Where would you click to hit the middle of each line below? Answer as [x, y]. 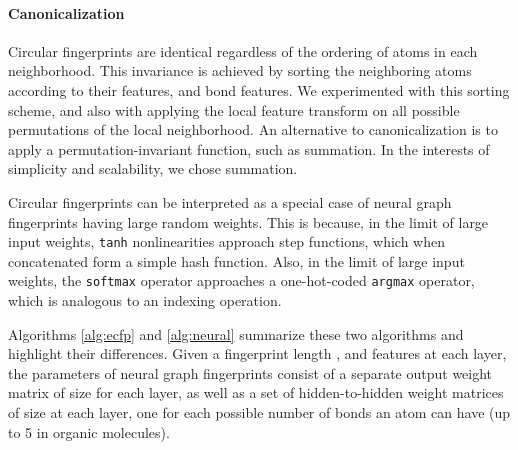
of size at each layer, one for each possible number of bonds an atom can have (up [259, 412]
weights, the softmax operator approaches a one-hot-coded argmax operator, [241, 280]
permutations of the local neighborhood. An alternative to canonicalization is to [253, 129]
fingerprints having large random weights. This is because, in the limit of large [248, 221]
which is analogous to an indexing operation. [145, 300]
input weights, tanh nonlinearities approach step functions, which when [227, 241]
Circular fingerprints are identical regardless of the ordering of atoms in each [243, 50]
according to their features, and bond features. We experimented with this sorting [259, 89]
